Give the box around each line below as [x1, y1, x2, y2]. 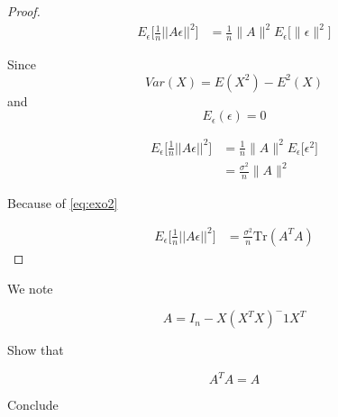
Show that [7, 340, 64, 359]
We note [7, 278, 53, 297]
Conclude [7, 395, 59, 414]
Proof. [7, 2, 41, 20]
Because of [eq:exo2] [7, 193, 118, 212]
